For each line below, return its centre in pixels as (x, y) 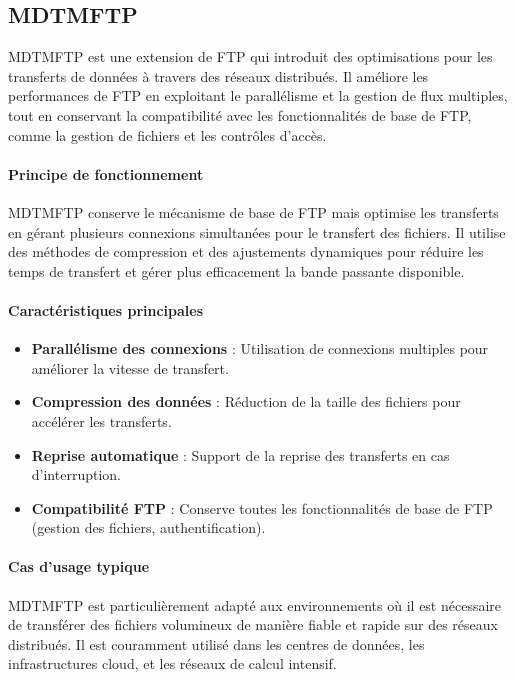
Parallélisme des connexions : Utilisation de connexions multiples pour (260, 348)
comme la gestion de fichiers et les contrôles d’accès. (167, 134)
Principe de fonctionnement (106, 173)
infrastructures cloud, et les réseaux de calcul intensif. (172, 663)
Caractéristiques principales (106, 309)
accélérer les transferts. (101, 420)
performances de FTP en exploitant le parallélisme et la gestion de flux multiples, (258, 95)
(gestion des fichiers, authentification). (148, 527)
